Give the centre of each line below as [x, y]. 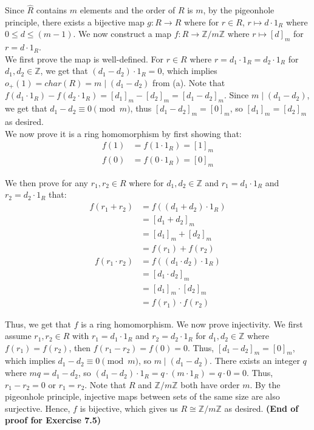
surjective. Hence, [38, 408]
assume [18, 336]
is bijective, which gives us [129, 408]
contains [52, 10]
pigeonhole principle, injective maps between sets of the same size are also [142, 396]
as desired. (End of [261, 408]
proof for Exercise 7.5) [53, 420]
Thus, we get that [38, 324]
